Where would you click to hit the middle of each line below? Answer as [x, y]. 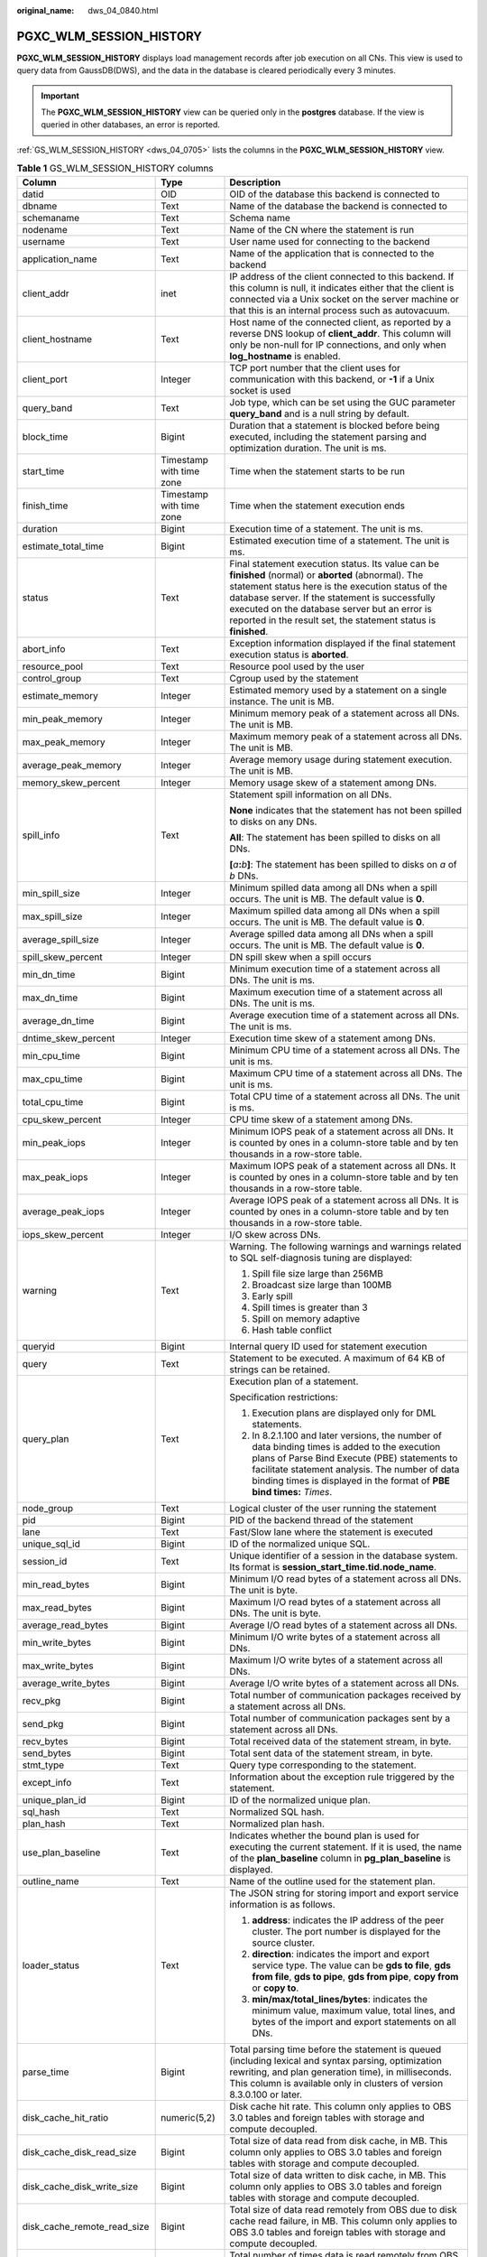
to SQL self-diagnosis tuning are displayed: [321, 1258]
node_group [48, 1508]
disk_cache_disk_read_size [79, 2151]
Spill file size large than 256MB [317, 1273]
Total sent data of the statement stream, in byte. [331, 1753]
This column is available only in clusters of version [336, 2083]
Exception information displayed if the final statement [342, 643]
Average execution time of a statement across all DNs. [345, 1015]
